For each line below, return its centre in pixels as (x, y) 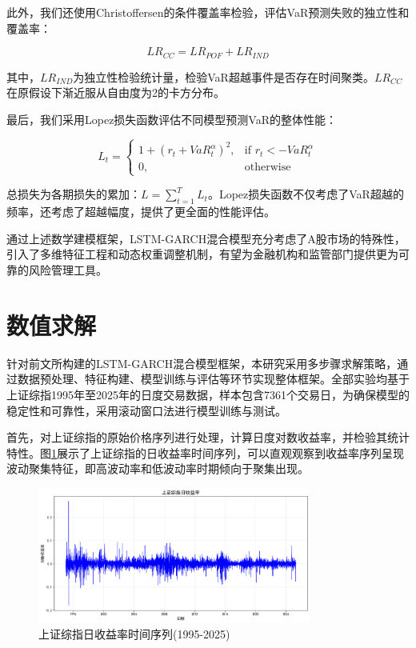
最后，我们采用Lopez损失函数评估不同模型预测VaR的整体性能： (172, 119)
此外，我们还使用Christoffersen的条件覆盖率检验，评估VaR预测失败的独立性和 (208, 12)
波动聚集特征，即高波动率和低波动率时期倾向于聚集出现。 (158, 468)
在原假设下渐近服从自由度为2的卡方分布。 (116, 92)
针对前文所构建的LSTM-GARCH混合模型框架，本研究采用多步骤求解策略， (202, 363)
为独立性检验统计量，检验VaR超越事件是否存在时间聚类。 (224, 76)
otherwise (268, 168)
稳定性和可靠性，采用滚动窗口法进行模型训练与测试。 (146, 410)
